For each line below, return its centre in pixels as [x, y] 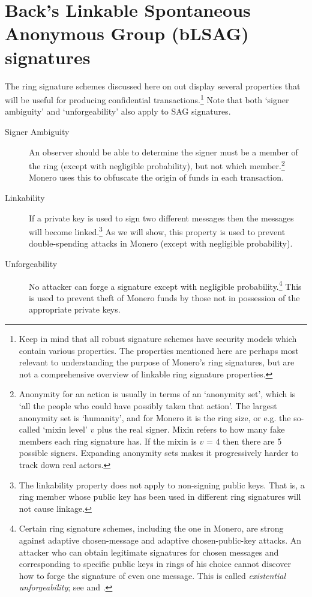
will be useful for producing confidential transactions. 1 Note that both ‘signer [147, 99]
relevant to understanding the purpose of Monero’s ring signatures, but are [157, 362]
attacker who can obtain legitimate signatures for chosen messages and [149, 552]
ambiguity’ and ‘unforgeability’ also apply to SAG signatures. [118, 111]
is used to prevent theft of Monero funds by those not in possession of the [164, 297]
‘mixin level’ [65, 429]
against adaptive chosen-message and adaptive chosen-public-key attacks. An [160, 540]
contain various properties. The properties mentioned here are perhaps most [159, 350]
